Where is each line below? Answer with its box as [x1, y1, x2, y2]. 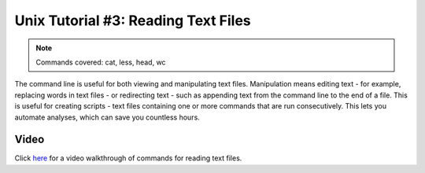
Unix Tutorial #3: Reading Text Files [14, 12, 251, 29]
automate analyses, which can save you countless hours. [14, 112, 200, 122]
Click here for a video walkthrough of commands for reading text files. [14, 153, 242, 163]
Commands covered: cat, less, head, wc [35, 57, 166, 67]
